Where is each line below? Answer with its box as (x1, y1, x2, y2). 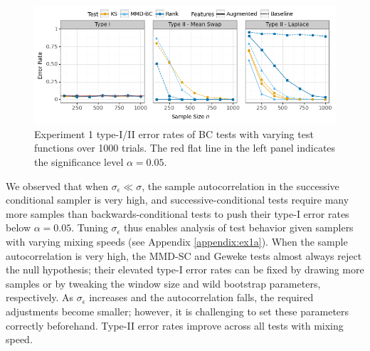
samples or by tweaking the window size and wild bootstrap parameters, (6, 276, 321, 290)
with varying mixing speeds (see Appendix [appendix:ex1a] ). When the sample (6, 234, 348, 248)
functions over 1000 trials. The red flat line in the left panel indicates (34, 140, 336, 155)
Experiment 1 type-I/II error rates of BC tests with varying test (34, 126, 314, 141)
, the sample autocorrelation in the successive (142, 178, 339, 193)
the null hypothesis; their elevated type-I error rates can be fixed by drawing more (6, 262, 364, 277)
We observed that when (6, 178, 109, 193)
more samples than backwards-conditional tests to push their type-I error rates (6, 206, 349, 221)
